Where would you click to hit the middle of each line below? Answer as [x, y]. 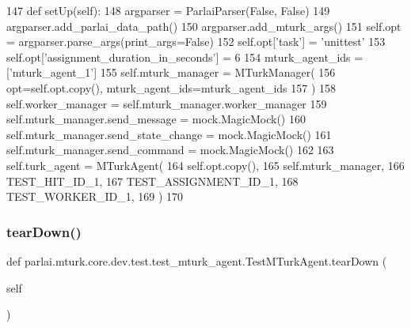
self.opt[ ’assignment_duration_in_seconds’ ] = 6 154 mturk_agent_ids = [185, 57]
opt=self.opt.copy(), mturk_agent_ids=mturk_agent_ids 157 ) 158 [171, 87]
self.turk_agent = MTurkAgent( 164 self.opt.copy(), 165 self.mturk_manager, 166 [205, 165]
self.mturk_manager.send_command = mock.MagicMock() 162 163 [170, 150]
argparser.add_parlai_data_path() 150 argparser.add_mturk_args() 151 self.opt [204, 26]
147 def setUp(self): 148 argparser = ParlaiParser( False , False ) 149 [168, 10]
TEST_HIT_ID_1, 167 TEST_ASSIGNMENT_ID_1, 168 [152, 181]
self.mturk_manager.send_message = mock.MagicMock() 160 [156, 119]
